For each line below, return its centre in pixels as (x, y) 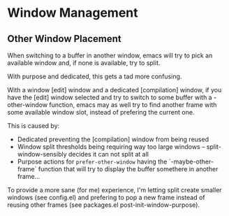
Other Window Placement (65, 39)
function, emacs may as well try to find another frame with (133, 105)
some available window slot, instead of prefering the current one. (101, 112)
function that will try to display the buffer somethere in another (128, 169)
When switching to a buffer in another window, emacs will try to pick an (110, 55)
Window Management (73, 13)
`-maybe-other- (191, 161)
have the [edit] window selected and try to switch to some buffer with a (110, 97)
